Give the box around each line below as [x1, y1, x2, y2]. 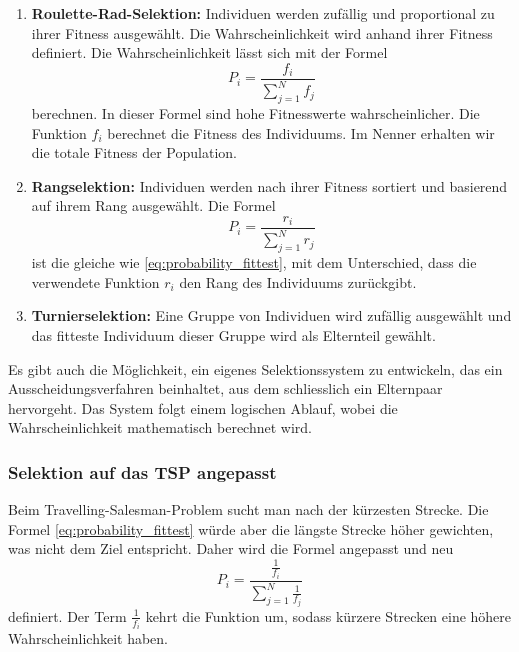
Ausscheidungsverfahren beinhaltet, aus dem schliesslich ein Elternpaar [8, 378, 443, 399]
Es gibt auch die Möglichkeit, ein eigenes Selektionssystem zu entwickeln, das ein [8, 358, 503, 379]
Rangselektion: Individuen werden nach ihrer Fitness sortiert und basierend [31, 175, 508, 196]
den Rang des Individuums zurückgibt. [179, 271, 417, 292]
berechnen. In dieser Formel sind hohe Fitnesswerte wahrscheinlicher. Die [31, 102, 480, 123]
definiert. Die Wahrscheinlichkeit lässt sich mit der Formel [31, 42, 388, 63]
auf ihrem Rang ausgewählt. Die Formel [31, 195, 276, 216]
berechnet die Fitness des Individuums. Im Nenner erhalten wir [107, 122, 495, 143]
